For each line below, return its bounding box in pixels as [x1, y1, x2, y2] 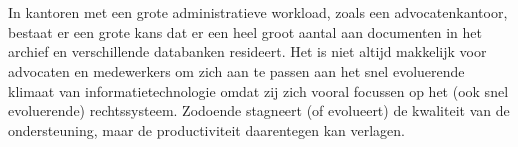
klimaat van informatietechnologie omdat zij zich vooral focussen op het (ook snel [8, 80, 509, 101]
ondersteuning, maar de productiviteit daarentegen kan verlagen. [8, 119, 405, 140]
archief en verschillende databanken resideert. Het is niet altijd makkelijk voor [8, 41, 487, 62]
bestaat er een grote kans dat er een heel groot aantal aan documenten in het [8, 21, 482, 42]
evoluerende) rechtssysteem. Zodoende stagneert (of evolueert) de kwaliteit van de [8, 100, 510, 121]
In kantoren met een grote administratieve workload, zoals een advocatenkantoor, [8, 2, 508, 23]
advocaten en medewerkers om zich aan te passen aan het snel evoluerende [8, 60, 465, 81]
